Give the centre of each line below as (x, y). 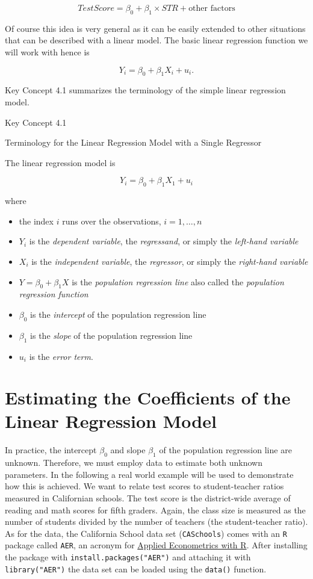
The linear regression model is (60, 162)
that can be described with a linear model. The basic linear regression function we (156, 40)
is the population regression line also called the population (178, 281)
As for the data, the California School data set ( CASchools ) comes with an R (146, 533)
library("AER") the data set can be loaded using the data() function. (136, 568)
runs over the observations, (112, 221)
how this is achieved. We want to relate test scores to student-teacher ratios (144, 486)
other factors (212, 8)
